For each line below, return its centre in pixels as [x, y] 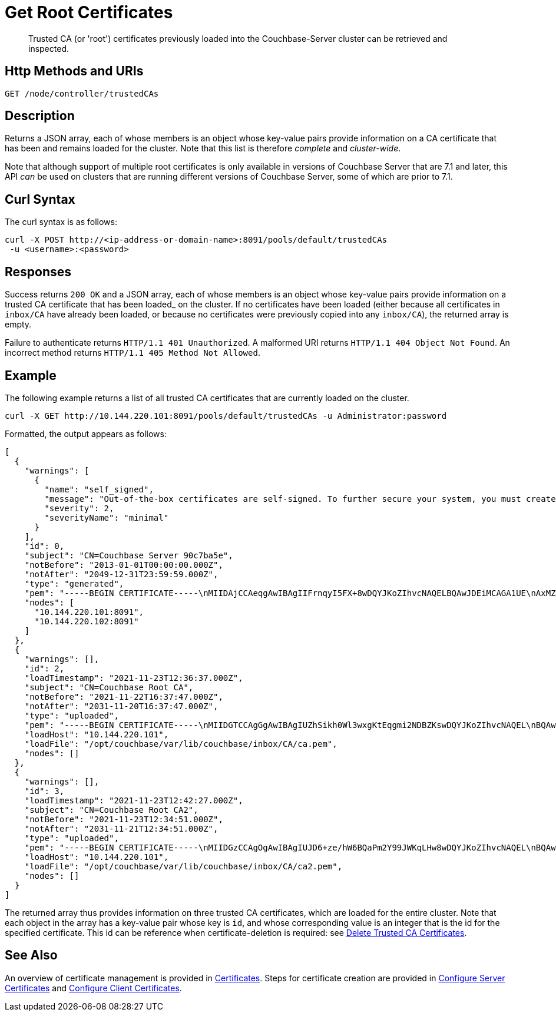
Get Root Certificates [89, 12]
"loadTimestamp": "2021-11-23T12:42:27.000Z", [134, 800]
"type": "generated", [74, 583]
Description [40, 116]
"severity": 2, [79, 508]
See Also [31, 955]
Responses [38, 272]
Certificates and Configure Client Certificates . [93, 988]
